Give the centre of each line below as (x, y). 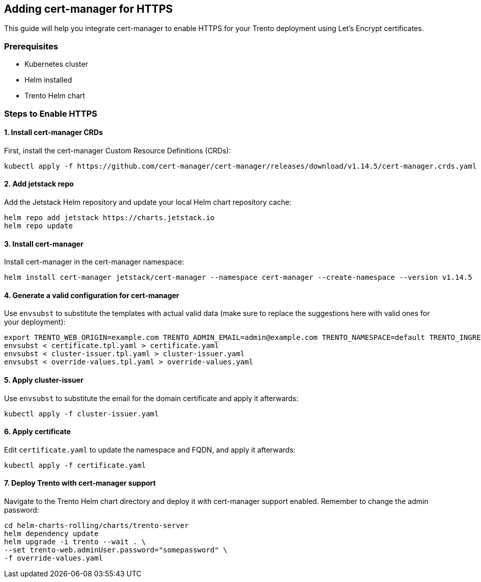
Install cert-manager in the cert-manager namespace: (94, 262)
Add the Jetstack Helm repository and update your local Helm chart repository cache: (148, 202)
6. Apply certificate (37, 432)
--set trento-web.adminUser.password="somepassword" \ (116, 550)
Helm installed (48, 80)
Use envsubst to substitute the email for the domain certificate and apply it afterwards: (151, 398)
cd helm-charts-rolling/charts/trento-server (97, 526)
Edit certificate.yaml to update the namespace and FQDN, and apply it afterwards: (150, 449)
